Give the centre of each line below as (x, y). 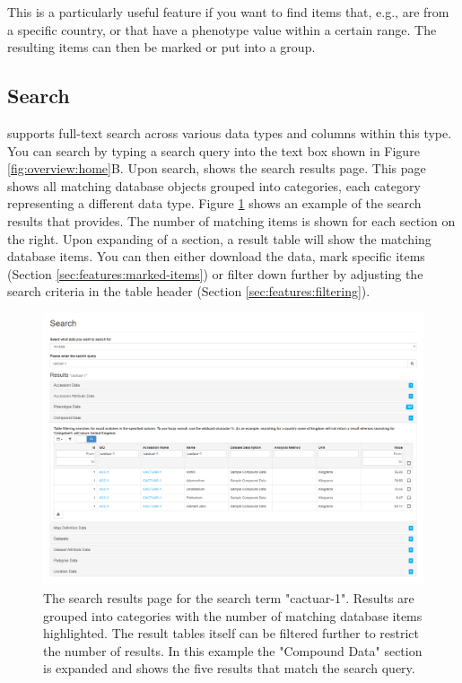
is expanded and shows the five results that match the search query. (229, 668)
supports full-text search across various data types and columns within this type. (230, 132)
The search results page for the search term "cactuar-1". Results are (229, 598)
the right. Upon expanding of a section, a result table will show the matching (219, 238)
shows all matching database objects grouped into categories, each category (214, 185)
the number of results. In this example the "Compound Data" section (233, 650)
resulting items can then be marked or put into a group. (161, 47)
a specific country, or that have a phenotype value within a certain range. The (222, 29)
